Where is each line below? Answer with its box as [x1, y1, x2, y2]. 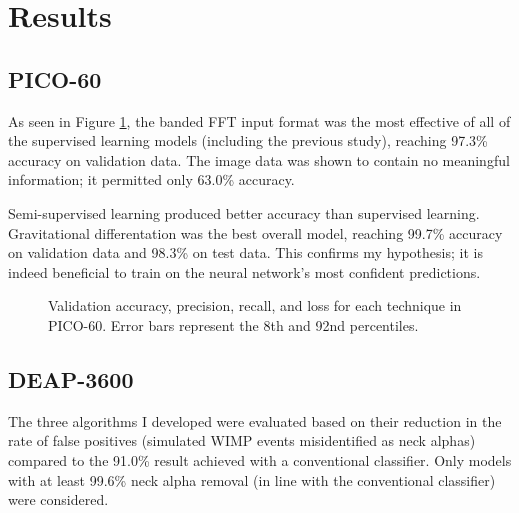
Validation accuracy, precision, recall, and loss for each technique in [48, 295, 462, 316]
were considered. [8, 489, 109, 510]
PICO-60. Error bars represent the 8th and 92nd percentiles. [48, 314, 419, 335]
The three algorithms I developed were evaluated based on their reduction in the [8, 410, 502, 431]
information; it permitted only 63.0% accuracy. [8, 169, 295, 190]
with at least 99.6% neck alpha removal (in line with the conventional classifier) [8, 469, 496, 490]
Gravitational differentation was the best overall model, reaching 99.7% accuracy [8, 222, 503, 243]
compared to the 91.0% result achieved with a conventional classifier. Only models [8, 449, 512, 470]
